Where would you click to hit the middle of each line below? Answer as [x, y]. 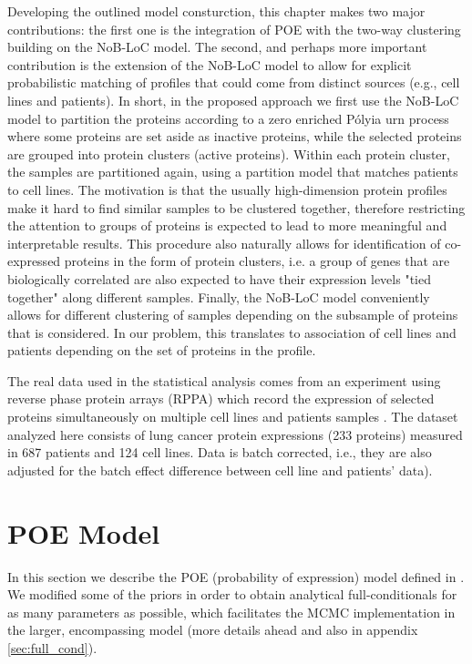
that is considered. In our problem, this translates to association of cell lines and [232, 332]
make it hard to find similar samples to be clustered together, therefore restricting [236, 207]
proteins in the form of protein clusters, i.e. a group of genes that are [257, 261]
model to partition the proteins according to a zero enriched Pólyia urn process [228, 118]
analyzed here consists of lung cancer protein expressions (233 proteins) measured [235, 434]
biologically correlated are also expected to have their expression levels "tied [219, 278]
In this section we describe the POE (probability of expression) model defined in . [236, 576]
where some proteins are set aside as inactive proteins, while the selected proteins [235, 136]
